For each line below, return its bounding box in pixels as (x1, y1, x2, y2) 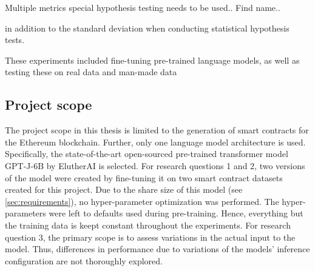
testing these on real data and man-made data (5, 65, 177, 78)
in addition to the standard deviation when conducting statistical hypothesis (5, 21, 290, 34)
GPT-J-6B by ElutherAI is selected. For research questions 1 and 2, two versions (5, 159, 305, 172)
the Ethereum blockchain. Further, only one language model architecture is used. (5, 135, 306, 148)
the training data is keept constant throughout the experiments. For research (5, 218, 291, 231)
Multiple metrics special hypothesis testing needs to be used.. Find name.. (5, 1, 280, 13)
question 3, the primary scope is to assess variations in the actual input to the (5, 230, 296, 243)
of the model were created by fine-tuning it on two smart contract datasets (5, 171, 283, 184)
